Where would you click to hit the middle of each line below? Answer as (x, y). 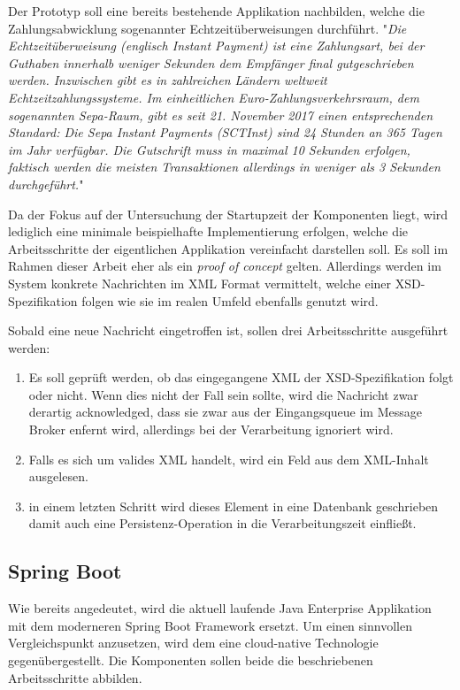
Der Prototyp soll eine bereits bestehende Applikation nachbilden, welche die (216, 11)
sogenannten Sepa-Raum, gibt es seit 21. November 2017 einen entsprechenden (221, 115)
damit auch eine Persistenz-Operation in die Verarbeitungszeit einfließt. (222, 523)
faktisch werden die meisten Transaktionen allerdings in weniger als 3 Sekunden (224, 167)
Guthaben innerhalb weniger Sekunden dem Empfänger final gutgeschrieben (211, 62)
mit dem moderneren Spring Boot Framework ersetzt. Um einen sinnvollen (210, 625)
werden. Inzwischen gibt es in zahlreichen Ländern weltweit (168, 80)
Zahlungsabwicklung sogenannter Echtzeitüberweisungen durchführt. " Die (207, 28)
